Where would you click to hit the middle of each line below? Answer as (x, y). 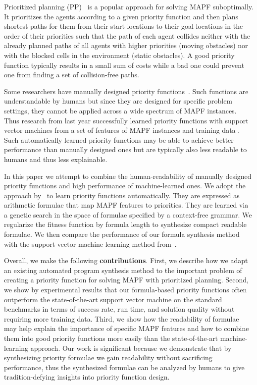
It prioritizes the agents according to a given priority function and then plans (121, 16)
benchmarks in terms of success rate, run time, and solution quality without (119, 309)
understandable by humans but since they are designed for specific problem (118, 101)
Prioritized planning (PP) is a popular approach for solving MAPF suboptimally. (129, 6)
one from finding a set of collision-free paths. (72, 75)
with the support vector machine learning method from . (90, 244)
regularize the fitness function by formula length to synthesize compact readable (126, 224)
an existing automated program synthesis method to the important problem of (123, 270)
